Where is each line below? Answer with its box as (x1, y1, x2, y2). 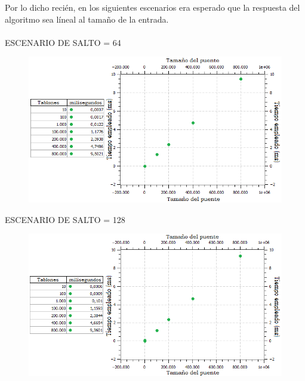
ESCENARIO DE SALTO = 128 (5, 213, 125, 225)
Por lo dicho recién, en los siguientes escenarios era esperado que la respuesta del (5, 1, 300, 13)
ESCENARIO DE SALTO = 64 (5, 36, 121, 48)
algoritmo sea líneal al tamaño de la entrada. (5, 13, 169, 25)
